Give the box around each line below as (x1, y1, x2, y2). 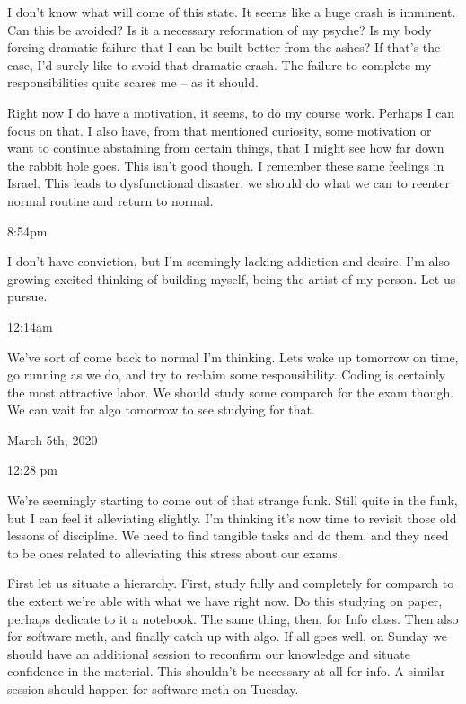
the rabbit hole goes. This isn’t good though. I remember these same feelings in (7, 156, 444, 174)
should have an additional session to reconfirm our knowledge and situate (7, 644, 410, 663)
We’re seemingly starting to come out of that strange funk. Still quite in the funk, (7, 491, 458, 510)
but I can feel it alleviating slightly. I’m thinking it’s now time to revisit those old (7, 508, 457, 527)
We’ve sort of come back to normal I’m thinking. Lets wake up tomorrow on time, (7, 347, 459, 366)
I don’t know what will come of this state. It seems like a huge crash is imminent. (7, 3, 456, 21)
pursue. (7, 287, 48, 306)
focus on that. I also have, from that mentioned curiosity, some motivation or (7, 120, 432, 139)
